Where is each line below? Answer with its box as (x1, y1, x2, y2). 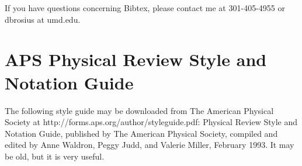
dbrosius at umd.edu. (5, 13, 81, 25)
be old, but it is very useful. (5, 150, 105, 162)
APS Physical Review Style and (5, 47, 267, 71)
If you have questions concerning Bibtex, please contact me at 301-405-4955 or (5, 2, 285, 13)
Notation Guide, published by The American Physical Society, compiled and (5, 127, 278, 139)
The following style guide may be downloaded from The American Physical (5, 104, 274, 116)
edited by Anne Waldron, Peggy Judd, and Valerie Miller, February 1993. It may (5, 139, 294, 151)
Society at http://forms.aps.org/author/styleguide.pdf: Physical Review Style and (5, 116, 297, 128)
